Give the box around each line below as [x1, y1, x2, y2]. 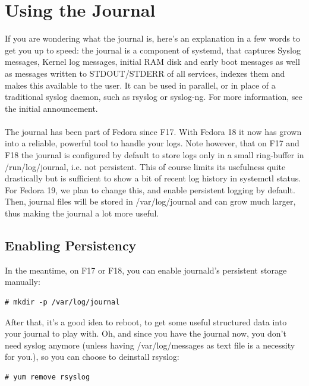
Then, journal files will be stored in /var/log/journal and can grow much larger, [5, 195, 296, 208]
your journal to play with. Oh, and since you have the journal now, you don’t [5, 327, 286, 340]
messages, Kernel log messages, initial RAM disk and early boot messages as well [5, 55, 300, 68]
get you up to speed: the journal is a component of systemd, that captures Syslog [5, 43, 301, 56]
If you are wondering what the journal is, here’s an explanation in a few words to [5, 32, 301, 45]
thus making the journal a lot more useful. [5, 207, 159, 219]
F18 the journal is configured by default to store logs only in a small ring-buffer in [5, 149, 304, 161]
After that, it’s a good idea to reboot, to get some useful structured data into [5, 315, 287, 328]
